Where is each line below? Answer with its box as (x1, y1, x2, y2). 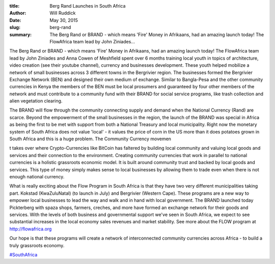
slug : (9, 24, 20, 31)
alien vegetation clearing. (9, 98, 63, 104)
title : (9, 3, 20, 9)
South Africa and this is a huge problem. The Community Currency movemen (9, 136, 172, 142)
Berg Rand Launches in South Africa (49, 3, 126, 9)
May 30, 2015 (49, 17, 78, 23)
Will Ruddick (49, 10, 76, 16)
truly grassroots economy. (9, 242, 65, 248)
